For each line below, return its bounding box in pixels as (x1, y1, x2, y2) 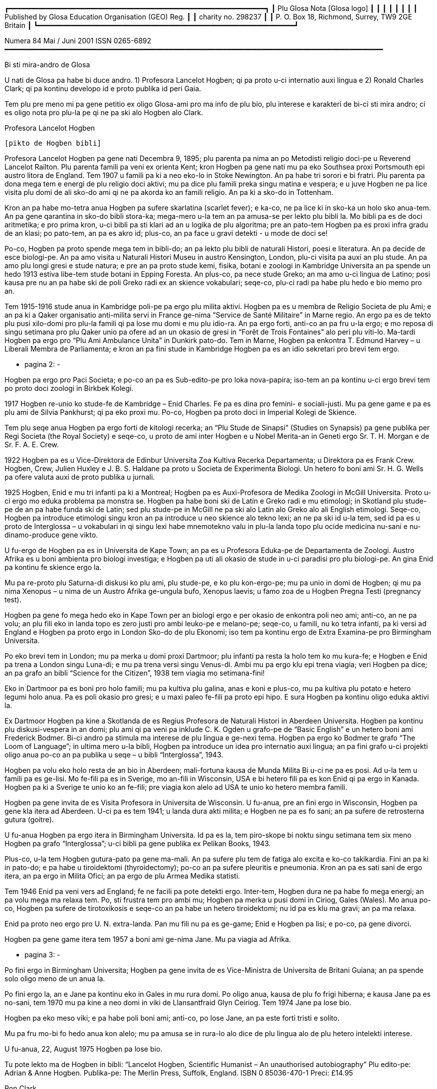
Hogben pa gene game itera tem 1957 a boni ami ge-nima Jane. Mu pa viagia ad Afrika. (4, 935, 291, 943)
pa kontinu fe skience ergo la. (4, 563, 102, 571)
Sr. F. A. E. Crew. (4, 440, 59, 449)
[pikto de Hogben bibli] (4, 139, 101, 147)
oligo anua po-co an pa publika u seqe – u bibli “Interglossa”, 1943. (4, 750, 223, 759)
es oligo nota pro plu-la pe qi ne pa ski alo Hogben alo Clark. (4, 108, 203, 117)
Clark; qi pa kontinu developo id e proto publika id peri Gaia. (4, 84, 202, 93)
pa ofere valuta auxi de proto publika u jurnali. (4, 473, 155, 481)
